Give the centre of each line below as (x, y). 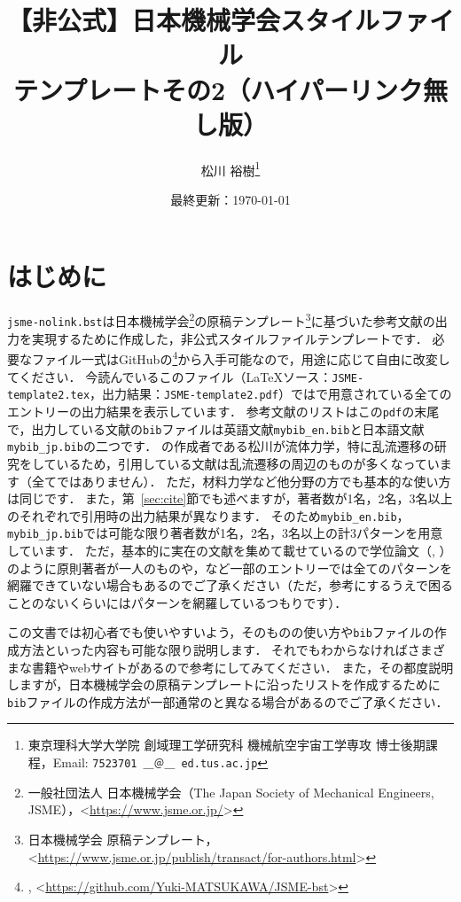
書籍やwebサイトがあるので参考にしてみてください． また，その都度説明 (242, 667)
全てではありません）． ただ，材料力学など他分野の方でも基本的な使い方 (241, 481)
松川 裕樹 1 (230, 168)
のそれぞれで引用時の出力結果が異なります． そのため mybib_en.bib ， (208, 515)
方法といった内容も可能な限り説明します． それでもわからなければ (213, 650)
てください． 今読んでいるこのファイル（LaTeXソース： (170, 376)
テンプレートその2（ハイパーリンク (218, 89)
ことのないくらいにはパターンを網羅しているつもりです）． (177, 602)
